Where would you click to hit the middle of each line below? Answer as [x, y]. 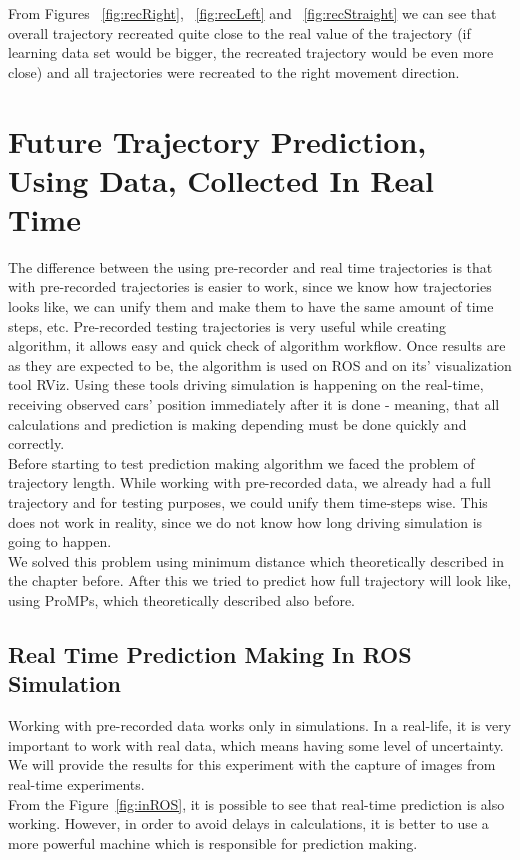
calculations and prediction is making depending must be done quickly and [237, 423]
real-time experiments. [76, 783]
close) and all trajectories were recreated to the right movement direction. [234, 71]
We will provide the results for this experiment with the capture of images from [252, 764]
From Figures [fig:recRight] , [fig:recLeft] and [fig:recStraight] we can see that [252, 13]
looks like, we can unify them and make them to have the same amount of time [251, 306]
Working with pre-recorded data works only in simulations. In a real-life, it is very [260, 725]
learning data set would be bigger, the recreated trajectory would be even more [251, 52]
